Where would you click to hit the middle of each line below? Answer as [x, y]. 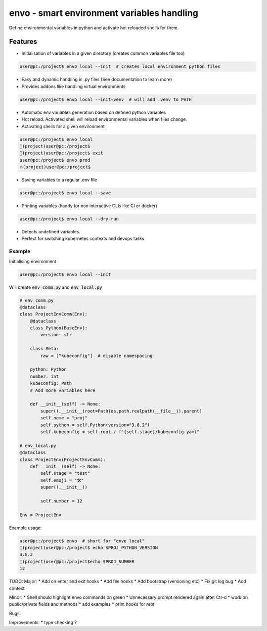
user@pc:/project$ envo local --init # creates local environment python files [120, 67]
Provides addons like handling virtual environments [73, 86]
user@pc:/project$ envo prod [55, 160]
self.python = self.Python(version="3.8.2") [95, 425]
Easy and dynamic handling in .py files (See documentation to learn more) [97, 80]
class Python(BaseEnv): [59, 328]
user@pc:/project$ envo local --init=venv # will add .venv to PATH [106, 99]
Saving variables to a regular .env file [59, 180]
